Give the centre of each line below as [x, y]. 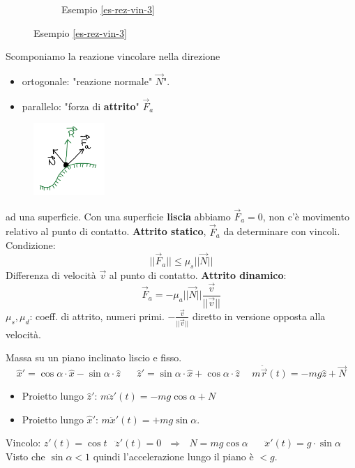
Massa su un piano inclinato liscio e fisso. [94, 357]
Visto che [25, 456]
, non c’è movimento [306, 216]
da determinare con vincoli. [282, 231]
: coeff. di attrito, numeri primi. [97, 316]
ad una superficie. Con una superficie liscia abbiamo [118, 216]
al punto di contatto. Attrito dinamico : [198, 274]
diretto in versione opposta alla [259, 316]
